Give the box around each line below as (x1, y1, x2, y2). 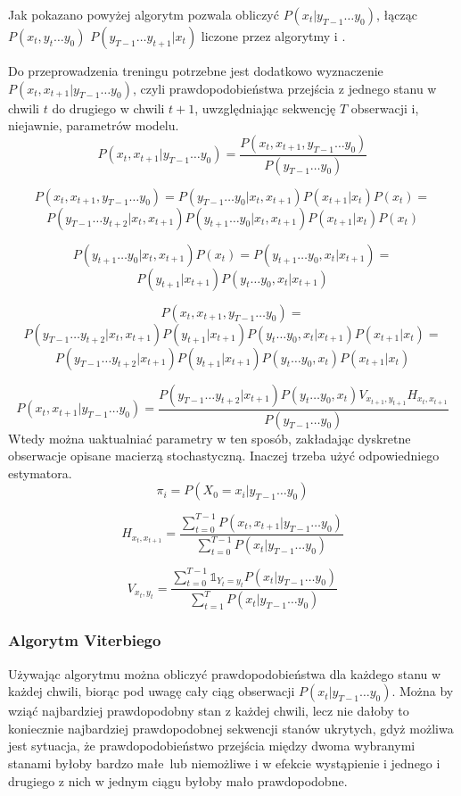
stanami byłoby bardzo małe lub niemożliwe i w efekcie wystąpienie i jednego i (8, 754, 440, 773)
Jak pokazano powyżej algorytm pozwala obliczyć (8, 5, 279, 23)
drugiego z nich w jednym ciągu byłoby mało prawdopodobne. (8, 771, 348, 790)
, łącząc (375, 5, 417, 23)
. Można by (391, 682, 454, 701)
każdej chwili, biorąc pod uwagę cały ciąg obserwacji (8, 682, 295, 701)
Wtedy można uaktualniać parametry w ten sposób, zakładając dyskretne (8, 428, 411, 447)
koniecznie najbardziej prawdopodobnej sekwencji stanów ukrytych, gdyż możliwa (8, 718, 454, 737)
